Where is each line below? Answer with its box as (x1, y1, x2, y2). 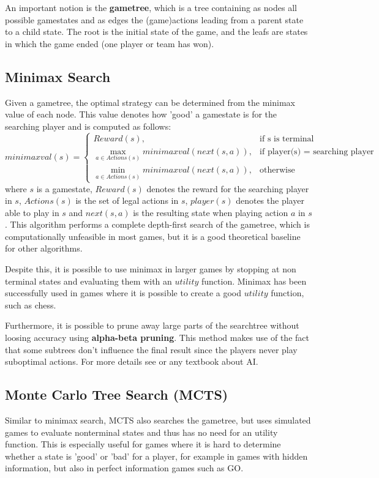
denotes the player (236, 194, 304, 207)
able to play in (5, 206, 59, 218)
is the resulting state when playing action (133, 206, 288, 218)
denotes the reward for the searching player (146, 182, 309, 195)
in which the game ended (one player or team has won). (5, 37, 214, 50)
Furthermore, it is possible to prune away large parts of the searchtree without (5, 319, 299, 332)
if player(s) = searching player (260, 147, 374, 156)
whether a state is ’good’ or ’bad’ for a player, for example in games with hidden (5, 449, 308, 462)
